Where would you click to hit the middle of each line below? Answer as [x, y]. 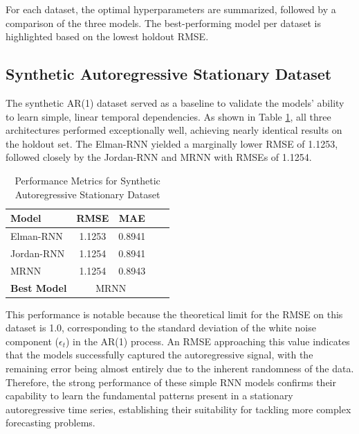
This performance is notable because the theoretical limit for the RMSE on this [174, 314]
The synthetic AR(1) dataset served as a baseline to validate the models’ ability [175, 102]
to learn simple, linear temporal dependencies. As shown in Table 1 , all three [168, 116]
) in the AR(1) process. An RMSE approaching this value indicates [208, 341]
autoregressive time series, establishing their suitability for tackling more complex [178, 409]
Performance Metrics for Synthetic [88, 180]
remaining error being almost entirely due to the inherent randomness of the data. [180, 368]
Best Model [39, 287]
